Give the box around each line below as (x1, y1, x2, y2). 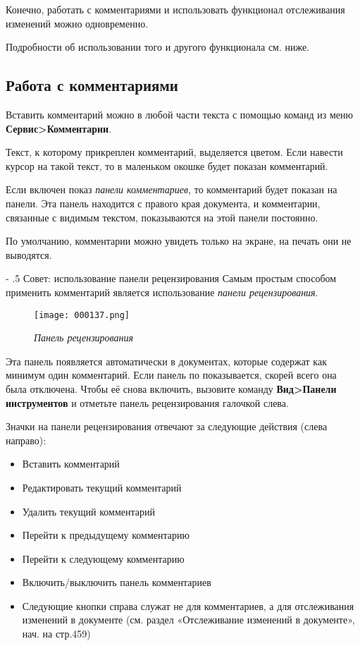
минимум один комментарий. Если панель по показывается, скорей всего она (6, 367, 337, 382)
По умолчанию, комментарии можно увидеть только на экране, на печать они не (6, 233, 352, 248)
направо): (6, 432, 46, 447)
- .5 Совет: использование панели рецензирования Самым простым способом (6, 271, 337, 286)
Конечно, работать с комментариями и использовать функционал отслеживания (6, 2, 345, 16)
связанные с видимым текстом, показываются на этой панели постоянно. (6, 209, 318, 224)
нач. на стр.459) (22, 626, 91, 641)
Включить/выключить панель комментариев (22, 575, 211, 590)
